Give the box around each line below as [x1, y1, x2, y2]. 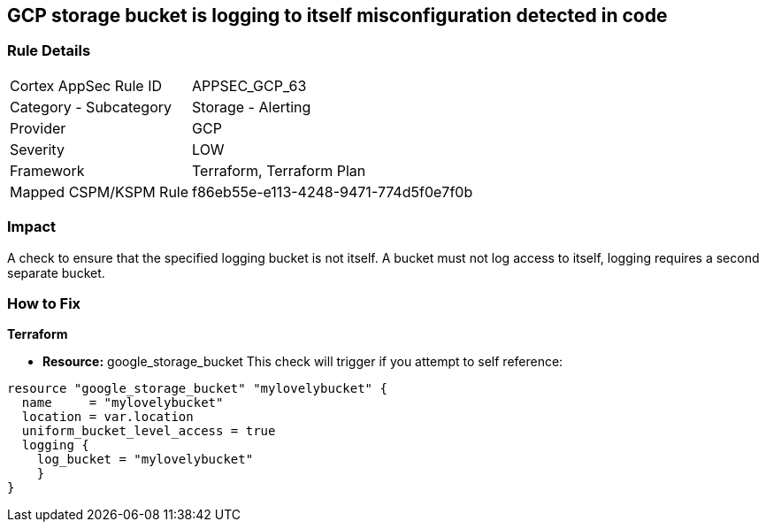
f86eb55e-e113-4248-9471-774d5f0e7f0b [192, 182, 473, 201]
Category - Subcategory [10, 97, 172, 116]
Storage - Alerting [192, 97, 311, 116]
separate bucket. [7, 264, 105, 280]
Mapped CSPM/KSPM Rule [10, 182, 189, 201]
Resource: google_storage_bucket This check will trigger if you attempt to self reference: [42, 354, 563, 370]
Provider [10, 119, 66, 137]
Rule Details [7, 42, 91, 60]
